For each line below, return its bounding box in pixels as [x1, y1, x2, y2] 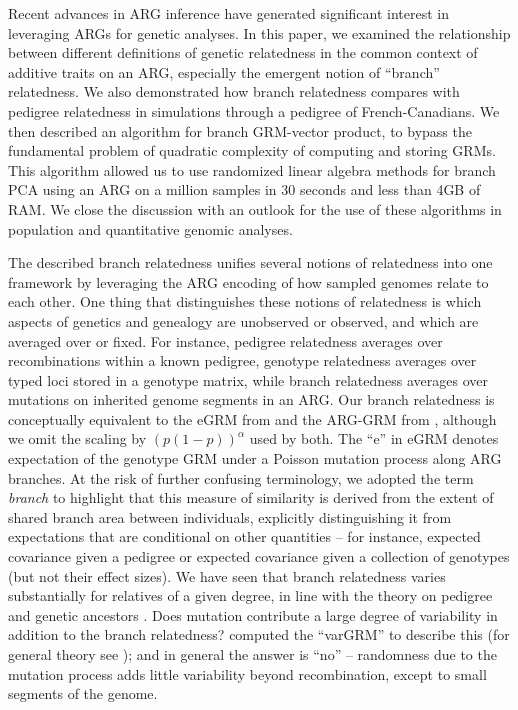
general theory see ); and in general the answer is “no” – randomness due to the [8, 644, 497, 664]
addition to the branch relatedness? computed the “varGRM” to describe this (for [8, 624, 510, 645]
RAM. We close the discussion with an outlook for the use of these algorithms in [8, 198, 502, 219]
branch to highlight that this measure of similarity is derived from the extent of [8, 487, 494, 508]
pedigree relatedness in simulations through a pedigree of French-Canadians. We [8, 100, 500, 121]
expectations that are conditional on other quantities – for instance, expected [8, 526, 481, 547]
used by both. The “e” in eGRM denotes [249, 428, 499, 449]
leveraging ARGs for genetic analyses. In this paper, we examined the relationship [8, 22, 511, 43]
